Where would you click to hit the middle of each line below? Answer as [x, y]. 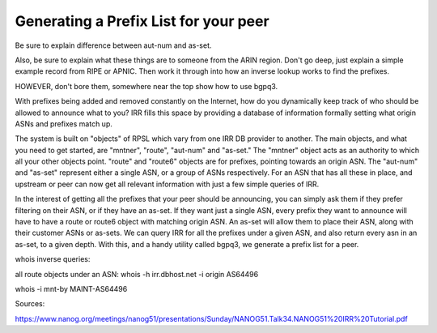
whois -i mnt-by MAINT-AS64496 [71, 288]
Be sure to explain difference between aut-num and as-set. [113, 45]
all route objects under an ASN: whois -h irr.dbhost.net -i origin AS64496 [137, 274]
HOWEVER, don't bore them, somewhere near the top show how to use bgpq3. [146, 86]
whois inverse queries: [53, 259]
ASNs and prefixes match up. [64, 124]
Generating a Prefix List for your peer [142, 21]
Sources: [30, 304]
